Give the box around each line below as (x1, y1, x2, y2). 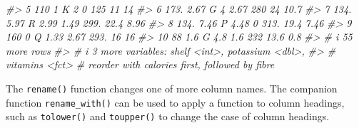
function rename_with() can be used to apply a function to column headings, (6, 95, 345, 110)
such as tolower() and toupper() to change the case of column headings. (6, 109, 330, 124)
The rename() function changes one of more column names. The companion (6, 80, 338, 95)
